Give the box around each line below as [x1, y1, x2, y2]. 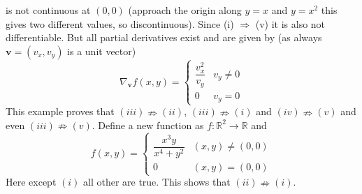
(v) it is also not [255, 16, 326, 31]
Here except [6, 174, 57, 189]
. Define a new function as [92, 117, 204, 132]
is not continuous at [6, 3, 91, 17]
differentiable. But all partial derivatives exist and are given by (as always [6, 30, 322, 45]
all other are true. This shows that [82, 174, 231, 189]
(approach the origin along [128, 3, 242, 17]
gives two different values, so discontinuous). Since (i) [6, 16, 234, 31]
